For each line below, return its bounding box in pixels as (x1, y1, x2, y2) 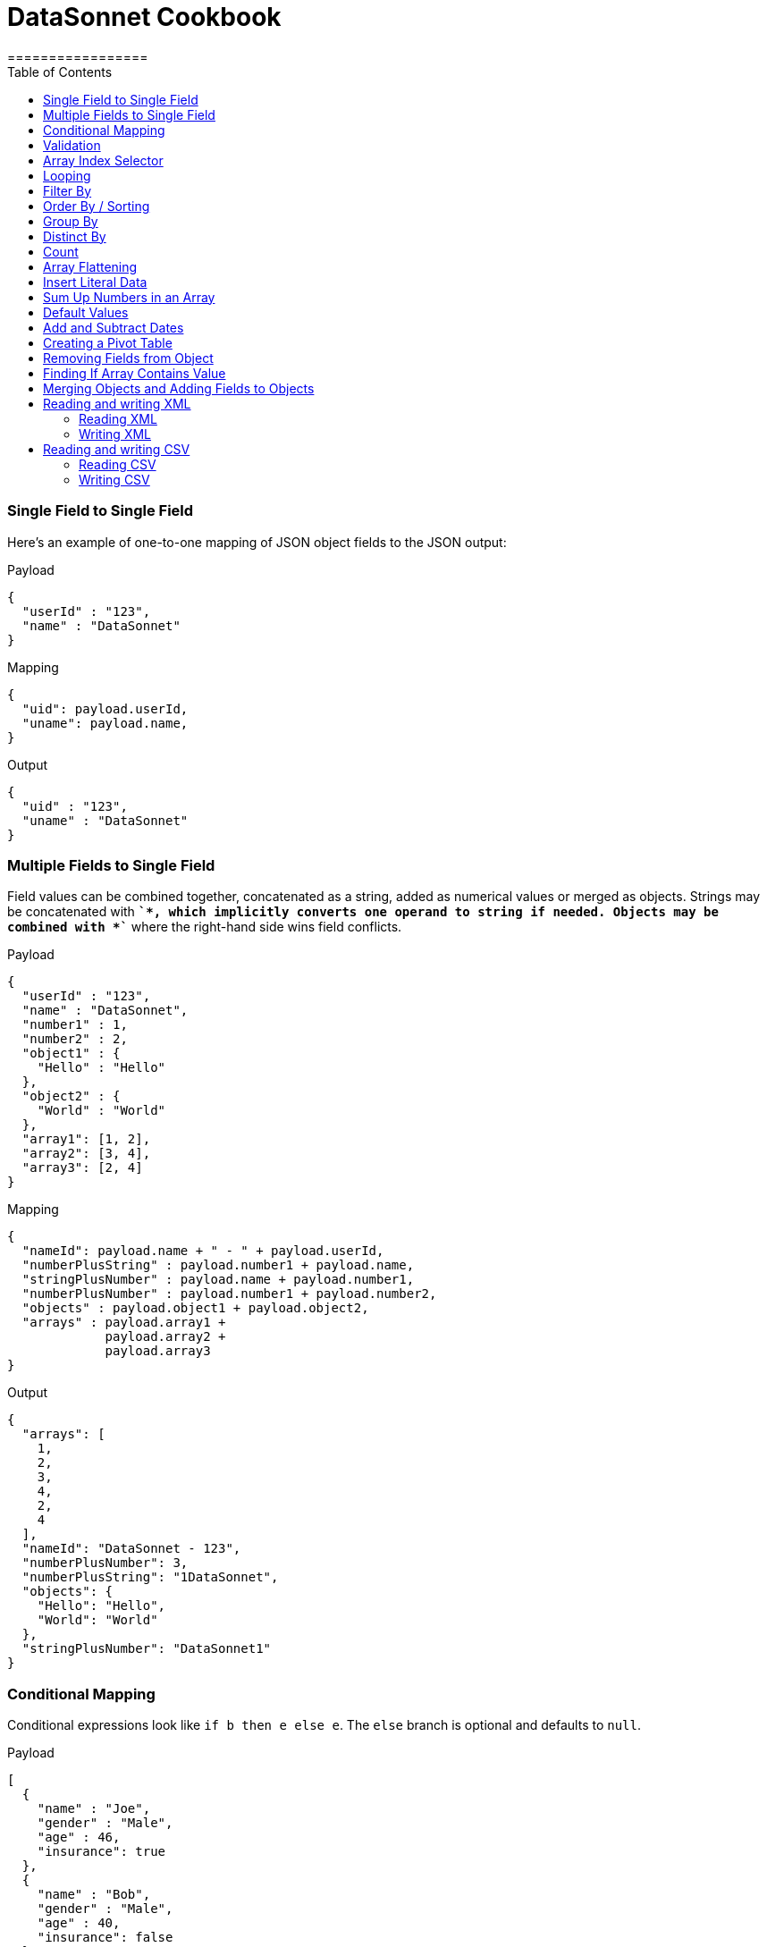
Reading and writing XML (43, 395, 191, 411)
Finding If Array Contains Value (43, 365, 226, 381)
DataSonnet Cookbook (7, 2, 282, 32)
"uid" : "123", (21, 798, 128, 813)
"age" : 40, (37, 1916, 121, 1930)
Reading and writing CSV (43, 441, 190, 457)
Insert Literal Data (43, 274, 147, 290)
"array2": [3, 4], (21, 1146, 151, 1161)
